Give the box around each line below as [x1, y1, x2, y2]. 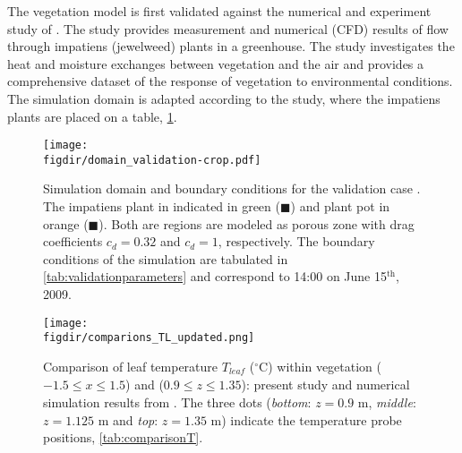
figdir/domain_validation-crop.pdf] [43, 153, 261, 167]
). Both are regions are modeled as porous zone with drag [98, 214, 415, 233]
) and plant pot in [290, 197, 390, 216]
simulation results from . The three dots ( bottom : [43, 392, 312, 411]
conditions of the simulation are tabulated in [43, 249, 288, 268]
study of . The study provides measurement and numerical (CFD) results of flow [7, 19, 449, 38]
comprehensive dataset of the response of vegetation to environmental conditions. [7, 72, 453, 90]
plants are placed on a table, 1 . [7, 107, 177, 125]
